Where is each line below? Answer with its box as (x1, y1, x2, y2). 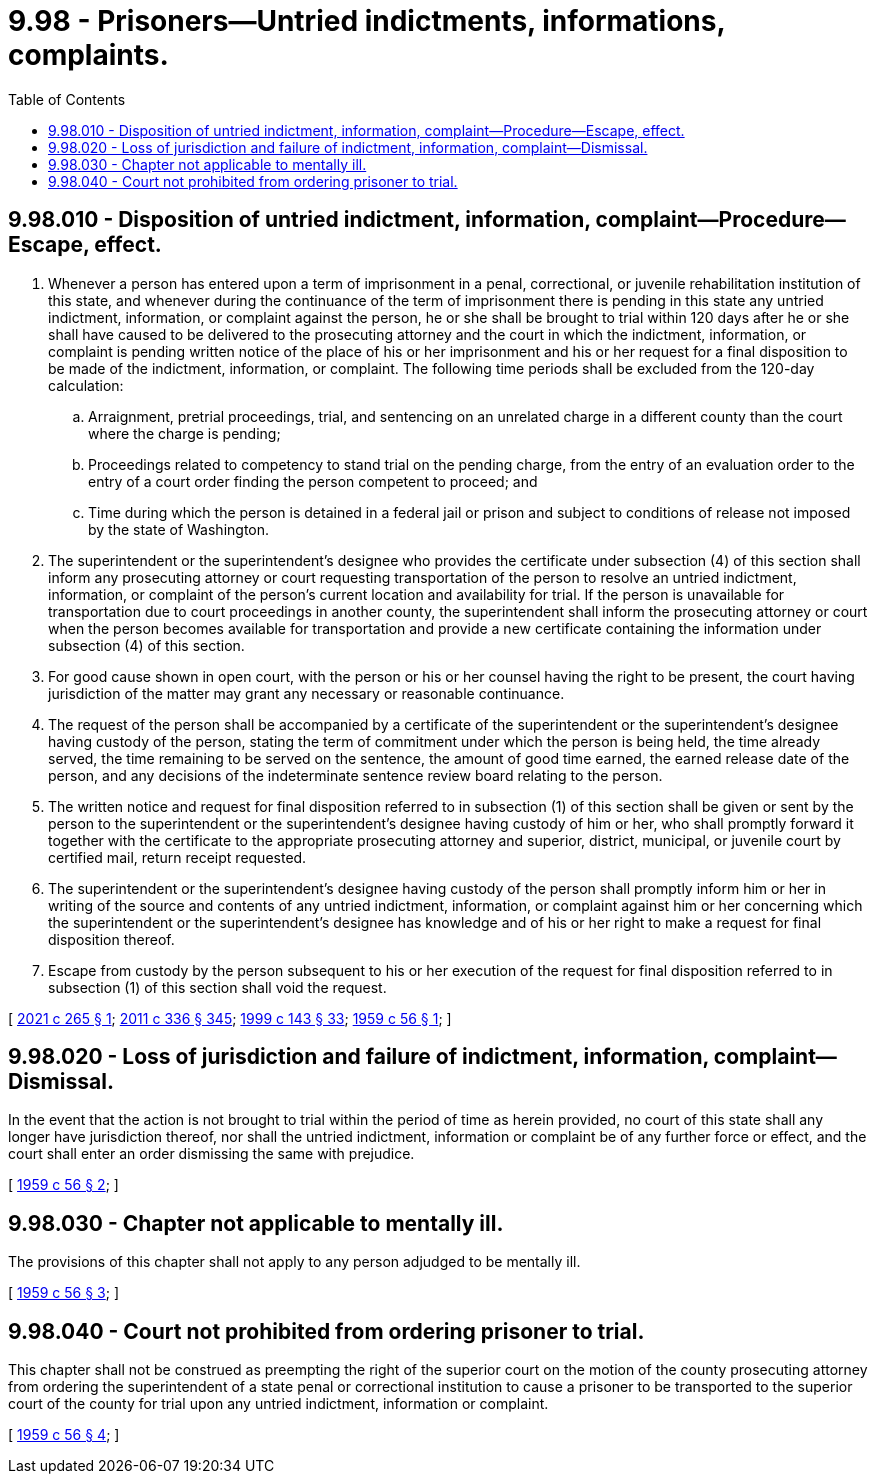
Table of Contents (8, 90, 126, 108)
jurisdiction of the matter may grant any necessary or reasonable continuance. (48, 684, 565, 702)
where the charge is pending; (88, 424, 281, 442)
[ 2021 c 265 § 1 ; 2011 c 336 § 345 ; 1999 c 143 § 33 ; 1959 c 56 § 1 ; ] (8, 1009, 452, 1027)
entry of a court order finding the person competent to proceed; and (88, 472, 538, 490)
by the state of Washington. (88, 520, 270, 538)
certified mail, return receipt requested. (48, 848, 307, 866)
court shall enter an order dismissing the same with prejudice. (8, 1145, 415, 1163)
